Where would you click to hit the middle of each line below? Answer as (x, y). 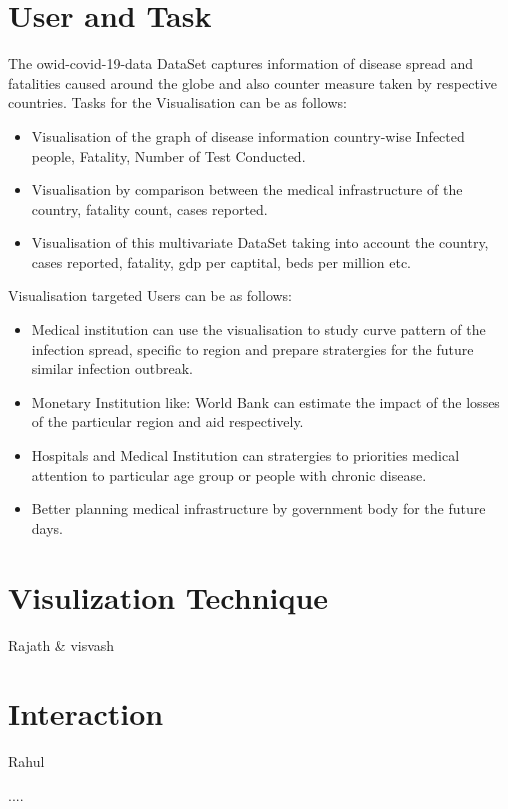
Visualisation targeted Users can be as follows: (150, 295)
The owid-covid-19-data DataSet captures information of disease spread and (240, 63)
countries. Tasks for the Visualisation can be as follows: (177, 102)
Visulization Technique (168, 596)
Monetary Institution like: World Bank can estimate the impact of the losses (265, 401)
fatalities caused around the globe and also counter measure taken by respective (252, 82)
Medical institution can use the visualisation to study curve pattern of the (258, 329)
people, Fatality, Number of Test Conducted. (168, 155)
